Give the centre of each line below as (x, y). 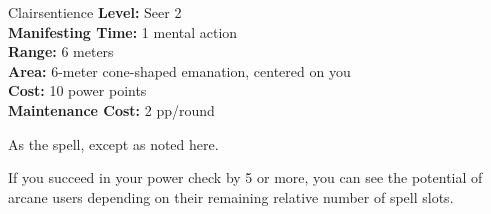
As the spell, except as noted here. (113, 143)
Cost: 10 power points (77, 90)
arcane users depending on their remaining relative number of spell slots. (231, 196)
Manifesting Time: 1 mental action (123, 31)
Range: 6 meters (61, 51)
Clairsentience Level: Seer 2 (95, 12)
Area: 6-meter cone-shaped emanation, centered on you (179, 70)
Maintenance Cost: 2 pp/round (111, 109)
